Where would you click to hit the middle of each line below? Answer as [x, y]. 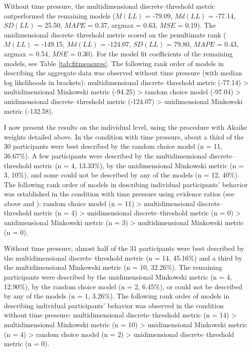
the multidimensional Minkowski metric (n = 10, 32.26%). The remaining [113, 267]
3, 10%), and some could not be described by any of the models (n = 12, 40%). [122, 175]
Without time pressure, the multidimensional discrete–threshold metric [109, 6]
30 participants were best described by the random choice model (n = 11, [113, 146]
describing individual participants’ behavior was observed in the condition [114, 305]
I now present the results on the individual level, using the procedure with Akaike [126, 127]
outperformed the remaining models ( [60, 15]
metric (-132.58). [29, 111]
